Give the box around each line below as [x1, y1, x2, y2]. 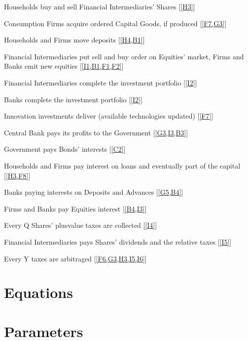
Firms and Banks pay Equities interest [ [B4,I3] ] [4, 203, 147, 213]
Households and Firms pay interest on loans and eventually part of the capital [4, 160, 241, 170]
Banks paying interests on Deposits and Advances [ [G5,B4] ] [4, 187, 183, 197]
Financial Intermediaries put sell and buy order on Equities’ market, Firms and [4, 51, 244, 61]
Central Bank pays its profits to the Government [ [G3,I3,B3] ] [4, 127, 188, 137]
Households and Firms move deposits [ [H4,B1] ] [4, 35, 145, 45]
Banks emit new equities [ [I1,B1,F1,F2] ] [4, 61, 124, 71]
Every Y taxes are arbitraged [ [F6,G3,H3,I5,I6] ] [4, 253, 147, 263]
